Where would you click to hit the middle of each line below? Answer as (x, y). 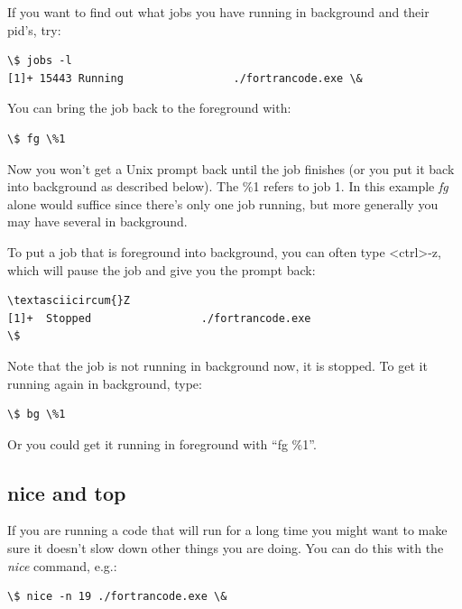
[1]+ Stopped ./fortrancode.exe (159, 318)
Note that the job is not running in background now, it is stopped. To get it (217, 365)
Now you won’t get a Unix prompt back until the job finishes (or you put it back (231, 168)
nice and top (67, 492)
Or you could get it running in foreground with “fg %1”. (162, 443)
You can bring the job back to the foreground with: (149, 108)
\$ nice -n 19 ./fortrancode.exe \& (117, 597)
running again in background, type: (105, 383)
